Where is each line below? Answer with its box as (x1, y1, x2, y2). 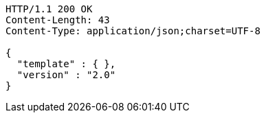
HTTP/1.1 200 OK (5, 3, 93, 14)
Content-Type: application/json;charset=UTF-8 (5, 25, 261, 36)
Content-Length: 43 (5, 14, 110, 25)
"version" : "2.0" (16, 69, 116, 80)
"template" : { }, (16, 58, 116, 69)
